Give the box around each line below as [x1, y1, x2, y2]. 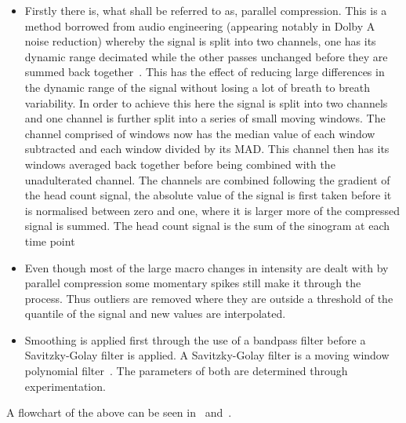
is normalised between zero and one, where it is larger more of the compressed [24, 202, 400, 218]
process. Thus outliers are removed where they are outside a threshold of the [24, 290, 393, 306]
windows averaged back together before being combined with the [24, 155, 335, 172]
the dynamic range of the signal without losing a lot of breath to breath [24, 78, 370, 95]
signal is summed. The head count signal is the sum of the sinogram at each [24, 217, 390, 234]
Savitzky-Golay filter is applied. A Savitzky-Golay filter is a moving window [24, 347, 390, 363]
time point [24, 232, 75, 249]
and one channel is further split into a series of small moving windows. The [24, 110, 386, 126]
